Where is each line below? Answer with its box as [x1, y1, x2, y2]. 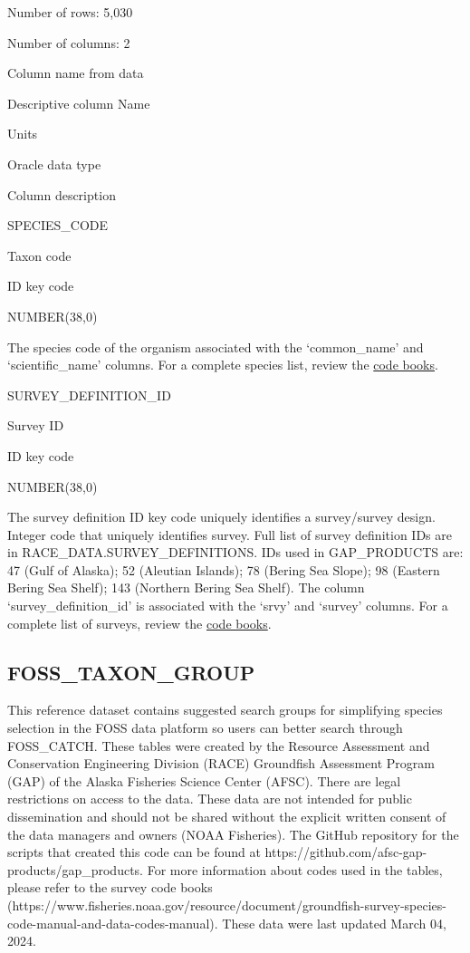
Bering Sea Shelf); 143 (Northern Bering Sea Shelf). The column [7, 578, 365, 597]
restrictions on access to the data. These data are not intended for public [7, 789, 412, 808]
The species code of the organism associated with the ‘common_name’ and [7, 337, 424, 356]
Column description [7, 185, 116, 204]
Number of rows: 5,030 [7, 3, 133, 21]
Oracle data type [7, 154, 101, 173]
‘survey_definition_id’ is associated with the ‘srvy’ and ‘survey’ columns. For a [7, 596, 448, 615]
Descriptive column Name [7, 93, 150, 112]
